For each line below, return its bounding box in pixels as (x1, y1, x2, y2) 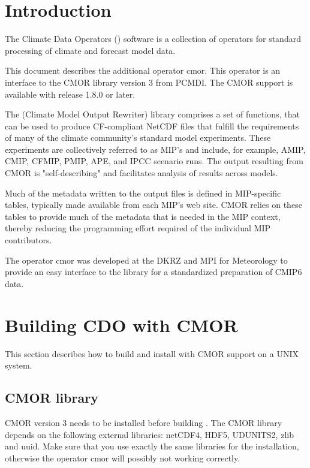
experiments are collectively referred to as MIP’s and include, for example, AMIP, (5, 143, 306, 155)
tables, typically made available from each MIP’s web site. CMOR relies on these (5, 198, 302, 211)
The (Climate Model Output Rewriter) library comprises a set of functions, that (5, 108, 300, 120)
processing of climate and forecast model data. (5, 44, 176, 56)
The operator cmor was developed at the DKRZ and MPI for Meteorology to (5, 253, 288, 266)
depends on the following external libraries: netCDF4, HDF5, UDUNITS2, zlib (5, 428, 294, 440)
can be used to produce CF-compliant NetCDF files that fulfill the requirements (5, 119, 299, 132)
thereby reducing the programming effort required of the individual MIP (5, 222, 271, 234)
